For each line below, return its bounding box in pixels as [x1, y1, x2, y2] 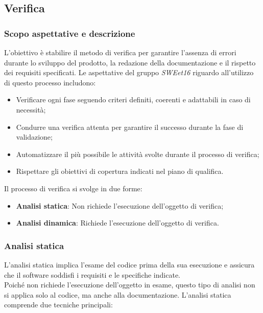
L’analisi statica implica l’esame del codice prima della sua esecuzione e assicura [4, 259, 255, 270]
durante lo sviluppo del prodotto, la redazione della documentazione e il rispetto [4, 57, 256, 68]
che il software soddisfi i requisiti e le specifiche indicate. [4, 269, 180, 280]
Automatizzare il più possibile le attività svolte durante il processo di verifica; [16, 148, 259, 159]
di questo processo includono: [4, 77, 96, 87]
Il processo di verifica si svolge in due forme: [4, 183, 142, 193]
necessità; [16, 104, 46, 115]
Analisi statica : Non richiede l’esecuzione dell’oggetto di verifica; [16, 200, 224, 211]
